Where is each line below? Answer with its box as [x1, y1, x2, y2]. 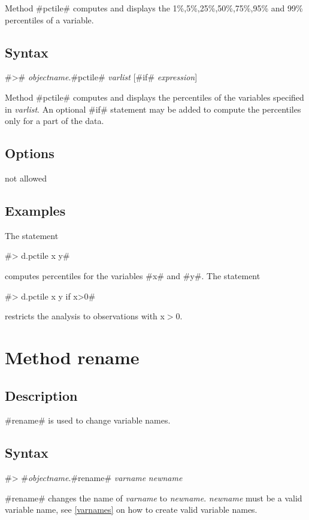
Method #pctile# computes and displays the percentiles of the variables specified [5, 90, 304, 103]
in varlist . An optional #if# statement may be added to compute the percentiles [5, 102, 301, 115]
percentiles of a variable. [5, 13, 94, 26]
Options [5, 144, 54, 162]
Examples [5, 201, 66, 219]
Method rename [5, 344, 140, 369]
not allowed [5, 171, 47, 184]
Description [5, 386, 78, 404]
